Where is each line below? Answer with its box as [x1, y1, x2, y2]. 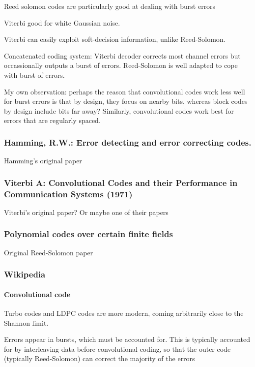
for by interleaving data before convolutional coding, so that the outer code [4, 343, 231, 354]
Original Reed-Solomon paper [4, 247, 93, 257]
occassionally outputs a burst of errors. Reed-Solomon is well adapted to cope [4, 60, 238, 70]
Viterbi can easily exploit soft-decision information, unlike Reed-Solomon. [4, 34, 226, 44]
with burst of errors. [4, 69, 65, 80]
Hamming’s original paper [4, 155, 82, 166]
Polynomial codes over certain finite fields [4, 228, 173, 240]
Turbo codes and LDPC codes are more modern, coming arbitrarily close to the [4, 307, 244, 318]
